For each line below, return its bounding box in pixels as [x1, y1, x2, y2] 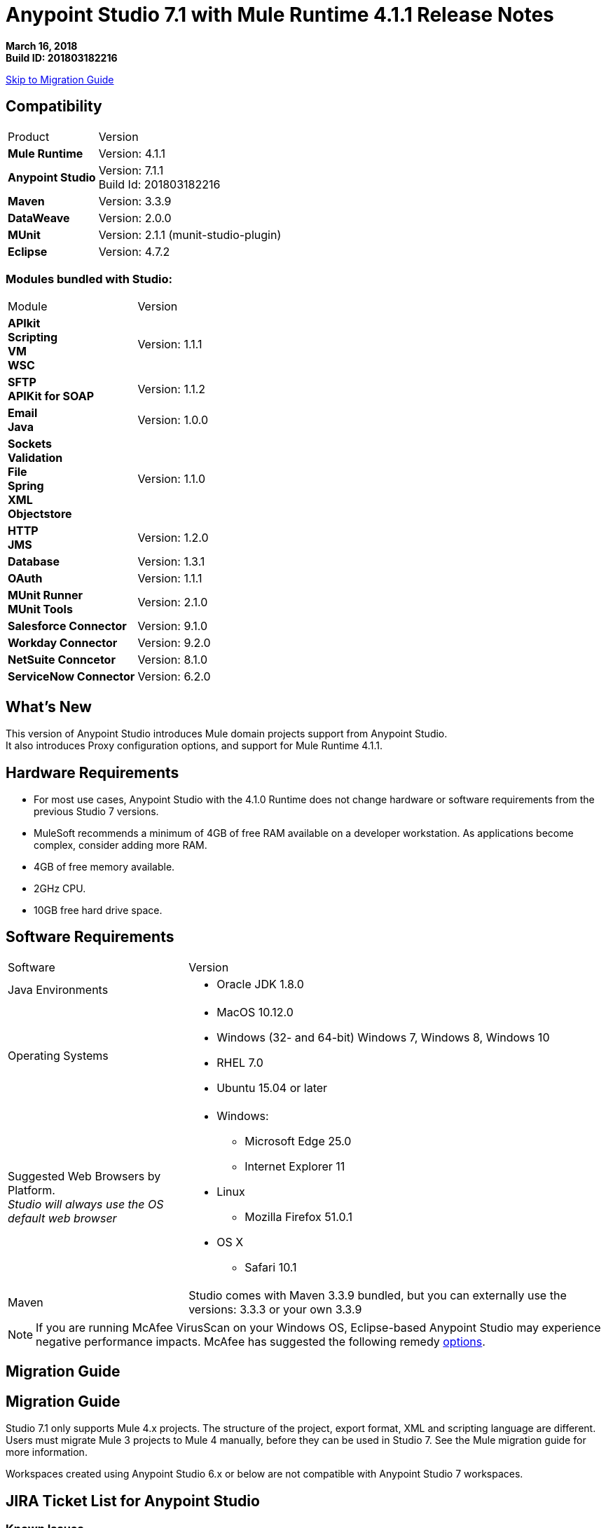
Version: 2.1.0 [137, 595, 208, 610]
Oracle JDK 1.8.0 [216, 976, 304, 991]
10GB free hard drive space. [34, 904, 163, 917]
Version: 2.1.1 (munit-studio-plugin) [98, 227, 282, 242]
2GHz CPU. [34, 882, 86, 895]
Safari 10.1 [245, 1260, 297, 1274]
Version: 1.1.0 [137, 472, 205, 486]
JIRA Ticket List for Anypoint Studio [6, 1492, 260, 1510]
